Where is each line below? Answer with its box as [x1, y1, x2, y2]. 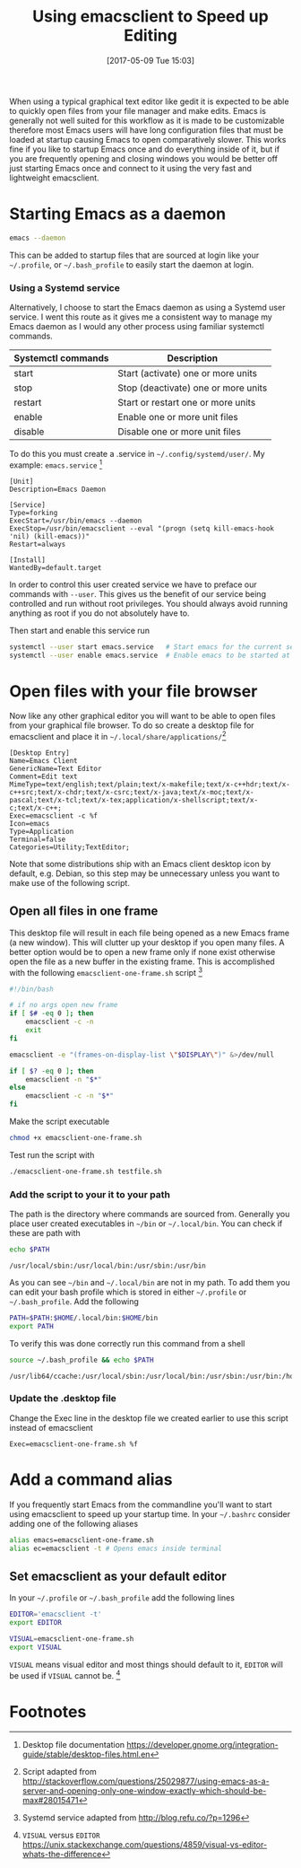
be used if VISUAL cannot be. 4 [9, 1668, 121, 1680]
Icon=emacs [9, 820, 50, 829]
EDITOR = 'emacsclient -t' [9, 1609, 102, 1619]
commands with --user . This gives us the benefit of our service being [9, 588, 267, 599]
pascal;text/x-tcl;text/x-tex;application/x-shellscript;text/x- [9, 796, 258, 805]
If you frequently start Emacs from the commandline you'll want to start [9, 1499, 272, 1510]
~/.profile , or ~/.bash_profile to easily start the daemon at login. [9, 259, 254, 270]
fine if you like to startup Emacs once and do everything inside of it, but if [9, 144, 280, 154]
